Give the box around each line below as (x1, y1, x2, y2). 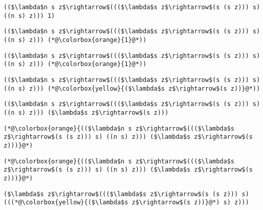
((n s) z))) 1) (4, 12, 55, 19)
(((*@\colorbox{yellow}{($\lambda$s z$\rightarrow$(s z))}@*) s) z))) (4, 199, 249, 206)
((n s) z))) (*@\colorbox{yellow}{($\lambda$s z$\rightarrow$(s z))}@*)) (4, 85, 260, 92)
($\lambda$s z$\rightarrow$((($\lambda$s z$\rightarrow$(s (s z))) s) (4, 190, 249, 198)
